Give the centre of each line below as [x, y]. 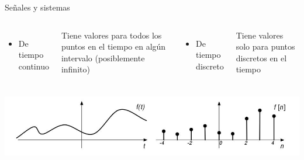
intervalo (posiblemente [103, 58]
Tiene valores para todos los [111, 35]
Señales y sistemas [37, 7]
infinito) [75, 69]
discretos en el [261, 58]
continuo [34, 66]
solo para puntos [265, 46]
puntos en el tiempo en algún [113, 46]
